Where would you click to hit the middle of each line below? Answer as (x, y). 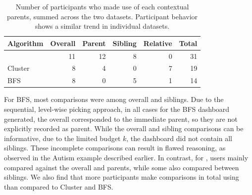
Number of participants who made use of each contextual (102, 6)
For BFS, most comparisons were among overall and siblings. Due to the (114, 99)
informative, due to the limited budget (62, 138)
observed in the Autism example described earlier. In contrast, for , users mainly (126, 157)
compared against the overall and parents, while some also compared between (122, 167)
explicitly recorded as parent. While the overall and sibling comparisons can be (124, 128)
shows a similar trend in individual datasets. (102, 26)
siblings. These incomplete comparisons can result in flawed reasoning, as (115, 148)
